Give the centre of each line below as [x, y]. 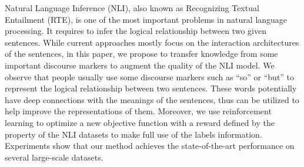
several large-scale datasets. [54, 157]
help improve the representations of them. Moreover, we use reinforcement [138, 111]
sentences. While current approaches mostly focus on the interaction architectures [152, 42]
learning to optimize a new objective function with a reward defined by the [140, 122]
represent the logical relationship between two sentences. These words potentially [151, 88]
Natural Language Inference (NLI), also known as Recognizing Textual [132, 8]
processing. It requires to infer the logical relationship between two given [136, 31]
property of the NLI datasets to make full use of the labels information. [133, 134]
